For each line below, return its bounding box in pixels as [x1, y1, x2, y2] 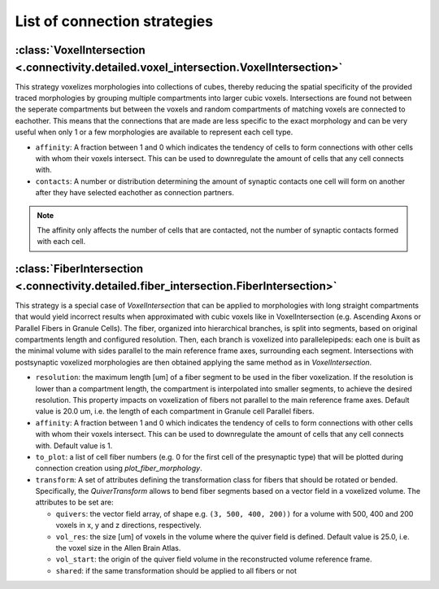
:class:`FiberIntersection [15, 262, 144, 276]
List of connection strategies [15, 12, 214, 30]
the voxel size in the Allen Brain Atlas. [55, 543, 181, 553]
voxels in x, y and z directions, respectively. [55, 521, 202, 530]
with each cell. [37, 237, 85, 247]
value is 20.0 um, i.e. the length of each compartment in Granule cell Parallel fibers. [35, 407, 315, 417]
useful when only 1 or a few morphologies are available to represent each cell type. [15, 127, 293, 137]
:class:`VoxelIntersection [15, 43, 146, 57]
